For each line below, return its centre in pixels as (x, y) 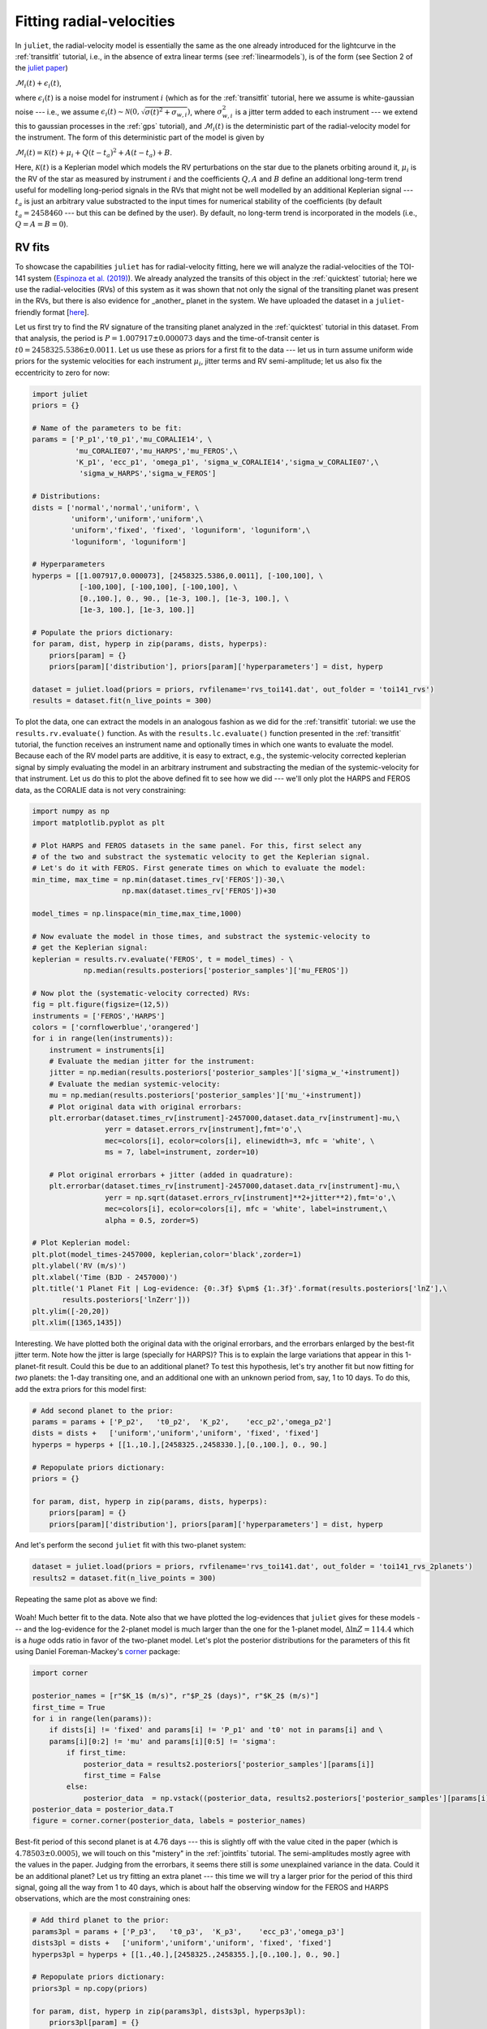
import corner (60, 1673)
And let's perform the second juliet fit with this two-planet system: (131, 1545)
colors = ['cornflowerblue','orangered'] (116, 1027)
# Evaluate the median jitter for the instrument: (152, 1062)
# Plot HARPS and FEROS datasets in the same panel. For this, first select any (197, 845)
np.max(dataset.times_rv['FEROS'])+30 (199, 891)
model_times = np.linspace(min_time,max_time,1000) (137, 913)
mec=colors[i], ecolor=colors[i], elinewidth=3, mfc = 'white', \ (239, 1141)
